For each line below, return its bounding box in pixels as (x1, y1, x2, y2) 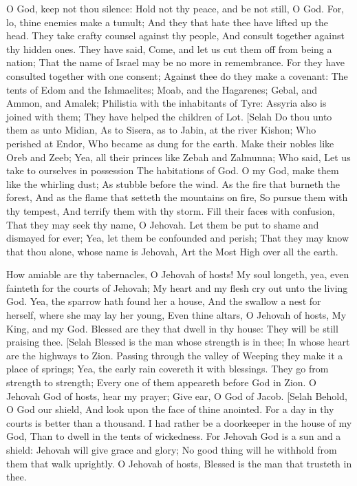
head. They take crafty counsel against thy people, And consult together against (6, 28, 345, 43)
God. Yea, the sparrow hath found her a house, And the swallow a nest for (6, 294, 321, 308)
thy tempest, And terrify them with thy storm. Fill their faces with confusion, (6, 203, 335, 218)
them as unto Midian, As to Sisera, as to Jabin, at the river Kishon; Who (6, 123, 316, 137)
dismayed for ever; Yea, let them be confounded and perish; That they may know (6, 231, 349, 245)
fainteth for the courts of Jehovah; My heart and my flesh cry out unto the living (6, 280, 348, 295)
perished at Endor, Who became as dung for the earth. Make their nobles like (6, 136, 334, 150)
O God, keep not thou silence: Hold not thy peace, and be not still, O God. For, (6, 1, 345, 15)
